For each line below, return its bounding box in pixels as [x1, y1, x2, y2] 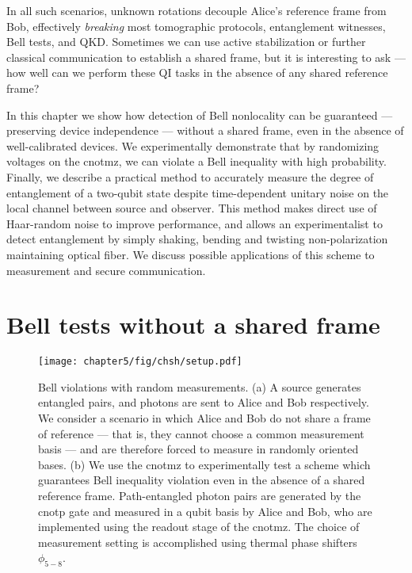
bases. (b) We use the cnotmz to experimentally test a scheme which [38, 456, 371, 472]
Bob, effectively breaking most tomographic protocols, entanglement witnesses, [6, 17, 386, 34]
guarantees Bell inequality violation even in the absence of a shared [38, 472, 365, 488]
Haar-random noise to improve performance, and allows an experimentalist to [6, 215, 383, 231]
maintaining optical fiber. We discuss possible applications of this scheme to [6, 246, 375, 262]
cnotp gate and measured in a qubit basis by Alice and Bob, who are [38, 502, 372, 519]
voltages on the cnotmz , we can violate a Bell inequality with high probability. [6, 153, 387, 170]
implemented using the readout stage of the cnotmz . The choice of [38, 518, 360, 535]
